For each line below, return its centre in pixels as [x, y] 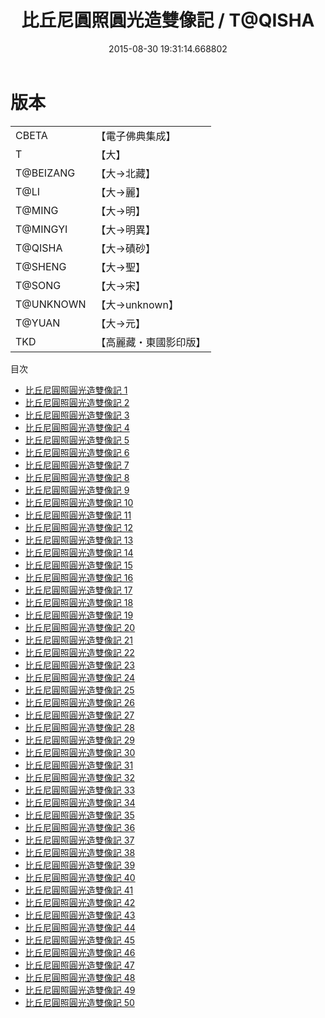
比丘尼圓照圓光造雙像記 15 [78, 565]
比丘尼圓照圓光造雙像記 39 [80, 865]
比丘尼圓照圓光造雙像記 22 [79, 652]
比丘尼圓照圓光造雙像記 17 [78, 590]
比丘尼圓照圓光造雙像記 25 [79, 690]
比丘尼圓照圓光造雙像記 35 [79, 815]
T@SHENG [41, 266]
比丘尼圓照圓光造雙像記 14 [79, 552]
